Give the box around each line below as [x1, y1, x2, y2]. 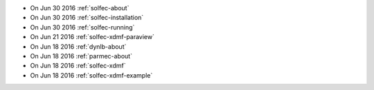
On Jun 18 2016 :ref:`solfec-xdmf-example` [30, 71, 153, 79]
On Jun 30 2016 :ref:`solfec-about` [30, 4, 130, 12]
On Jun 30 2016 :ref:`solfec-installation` [30, 14, 144, 22]
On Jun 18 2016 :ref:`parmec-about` [30, 52, 133, 60]
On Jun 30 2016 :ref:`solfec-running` [30, 23, 135, 31]
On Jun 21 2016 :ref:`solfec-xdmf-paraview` [30, 33, 155, 41]
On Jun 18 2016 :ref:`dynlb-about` [30, 42, 127, 51]
